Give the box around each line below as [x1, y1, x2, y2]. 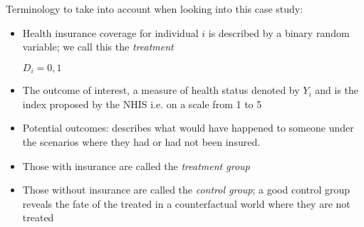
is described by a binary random [208, 25, 350, 40]
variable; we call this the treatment [22, 39, 174, 54]
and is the [315, 83, 359, 97]
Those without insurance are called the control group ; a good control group [22, 182, 350, 197]
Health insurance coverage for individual [22, 25, 199, 40]
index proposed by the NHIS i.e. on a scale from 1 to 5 [22, 96, 262, 111]
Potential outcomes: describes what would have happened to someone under [22, 120, 354, 135]
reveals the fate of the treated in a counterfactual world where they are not [22, 196, 350, 211]
